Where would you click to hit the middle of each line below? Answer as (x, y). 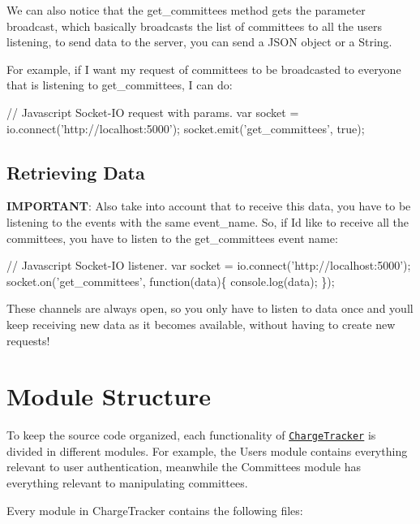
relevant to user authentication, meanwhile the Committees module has (184, 467)
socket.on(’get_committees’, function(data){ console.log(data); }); (171, 281)
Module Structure (109, 396)
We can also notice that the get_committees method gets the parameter (186, 10)
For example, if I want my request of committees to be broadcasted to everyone (204, 69)
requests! (28, 340)
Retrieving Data (76, 172)
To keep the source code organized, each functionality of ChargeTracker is (191, 435)
